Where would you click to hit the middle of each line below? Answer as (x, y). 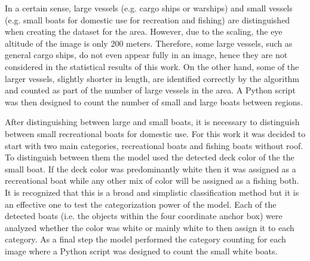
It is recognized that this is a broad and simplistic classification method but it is (152, 192)
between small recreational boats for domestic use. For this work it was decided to (155, 133)
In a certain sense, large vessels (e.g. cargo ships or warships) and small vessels (149, 8)
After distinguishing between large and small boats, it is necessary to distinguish (152, 122)
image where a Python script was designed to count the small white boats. (141, 251)
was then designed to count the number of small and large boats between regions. (154, 101)
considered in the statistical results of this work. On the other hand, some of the (152, 66)
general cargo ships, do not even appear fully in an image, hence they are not (146, 55)
